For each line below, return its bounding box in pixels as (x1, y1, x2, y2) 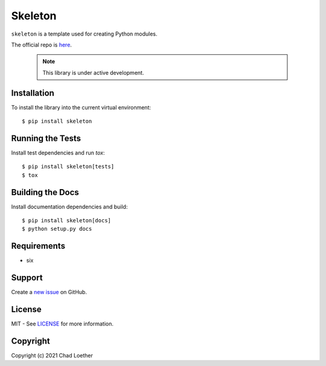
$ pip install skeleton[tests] (22, 163, 115, 170)
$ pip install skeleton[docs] (22, 217, 112, 223)
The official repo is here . (11, 41, 72, 48)
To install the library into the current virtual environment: (11, 103, 151, 111)
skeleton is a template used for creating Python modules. (11, 30, 158, 37)
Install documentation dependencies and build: (11, 203, 128, 210)
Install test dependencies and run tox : (11, 149, 105, 156)
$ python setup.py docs (22, 225, 92, 233)
